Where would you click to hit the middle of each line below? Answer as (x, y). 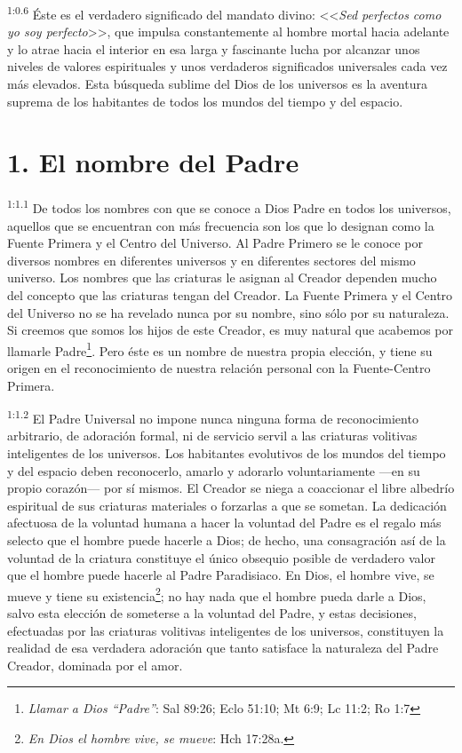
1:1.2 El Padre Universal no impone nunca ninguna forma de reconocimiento (213, 417)
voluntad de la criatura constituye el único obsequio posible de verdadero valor (221, 557)
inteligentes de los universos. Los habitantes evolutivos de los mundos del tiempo (227, 453)
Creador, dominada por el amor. (95, 665)
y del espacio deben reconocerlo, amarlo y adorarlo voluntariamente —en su (214, 470)
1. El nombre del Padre (153, 162)
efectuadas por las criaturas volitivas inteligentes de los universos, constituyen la (226, 630)
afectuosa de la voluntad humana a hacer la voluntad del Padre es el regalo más (224, 523)
